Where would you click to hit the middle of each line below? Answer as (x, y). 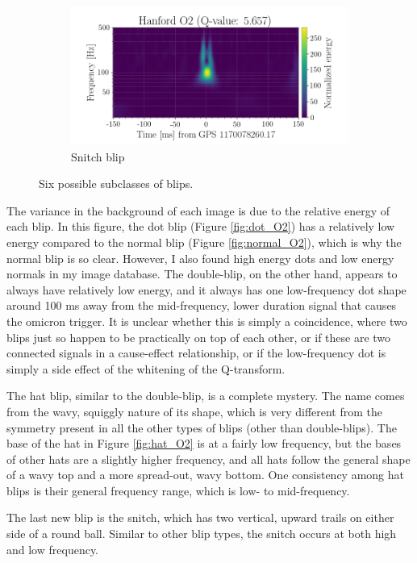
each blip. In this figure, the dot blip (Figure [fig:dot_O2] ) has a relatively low (201, 226)
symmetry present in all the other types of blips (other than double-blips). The (202, 427)
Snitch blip (98, 156)
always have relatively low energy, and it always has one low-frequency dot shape (206, 289)
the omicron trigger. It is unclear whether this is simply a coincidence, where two (207, 321)
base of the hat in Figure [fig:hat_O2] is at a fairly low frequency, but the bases (204, 443)
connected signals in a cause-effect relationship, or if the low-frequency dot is (196, 353)
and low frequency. (53, 549)
